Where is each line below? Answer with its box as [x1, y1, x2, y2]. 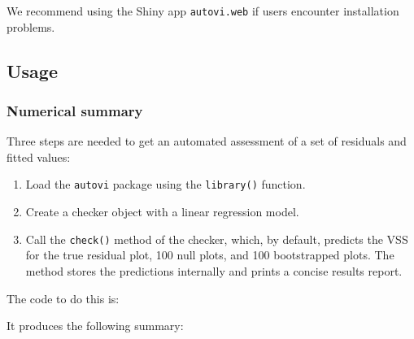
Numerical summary [7, 100, 143, 120]
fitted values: [7, 148, 71, 165]
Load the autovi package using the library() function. [25, 176, 306, 193]
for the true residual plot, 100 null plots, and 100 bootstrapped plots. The [25, 246, 394, 263]
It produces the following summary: [7, 317, 184, 334]
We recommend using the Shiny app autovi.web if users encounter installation [7, 2, 399, 19]
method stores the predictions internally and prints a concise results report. [25, 262, 403, 279]
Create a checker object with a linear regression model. [25, 203, 299, 220]
